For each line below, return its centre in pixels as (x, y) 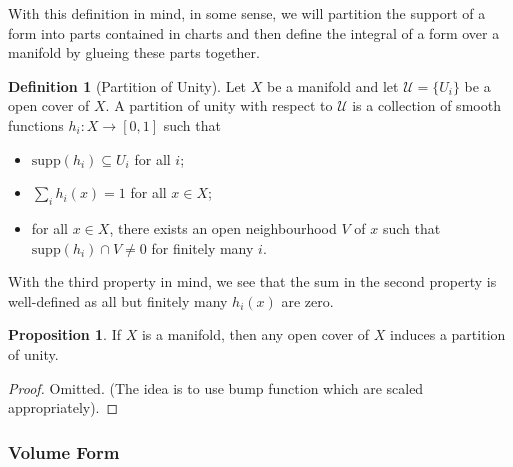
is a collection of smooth (426, 105)
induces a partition (448, 334)
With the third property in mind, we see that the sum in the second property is (252, 281)
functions (36, 124)
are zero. (307, 300)
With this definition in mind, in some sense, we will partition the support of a (247, 13)
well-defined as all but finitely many (118, 300)
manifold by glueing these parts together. (134, 52)
